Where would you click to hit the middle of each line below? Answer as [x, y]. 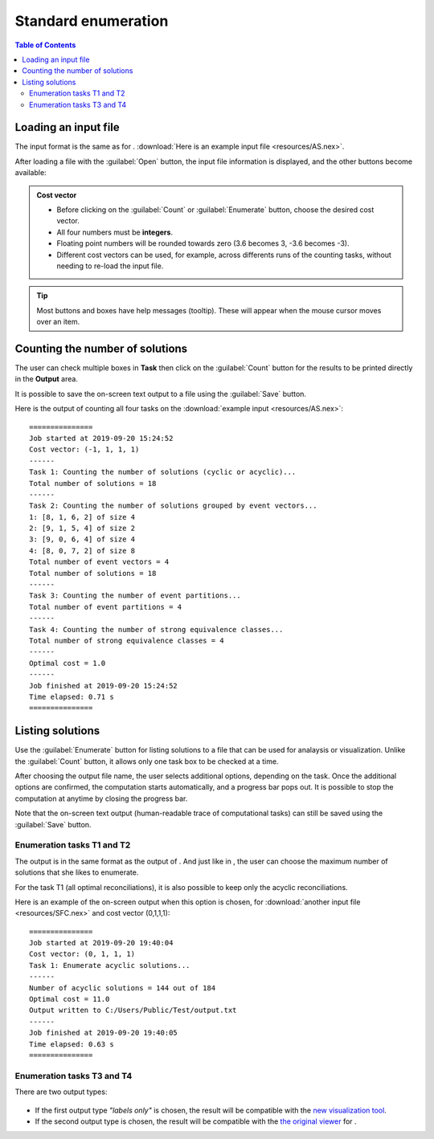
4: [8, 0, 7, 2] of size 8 [82, 551]
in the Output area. [46, 379]
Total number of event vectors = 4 [99, 562]
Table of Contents [45, 45]
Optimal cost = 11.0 [70, 999]
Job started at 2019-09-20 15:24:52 [101, 438]
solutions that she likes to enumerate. [77, 872]
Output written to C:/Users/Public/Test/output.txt [133, 1010]
